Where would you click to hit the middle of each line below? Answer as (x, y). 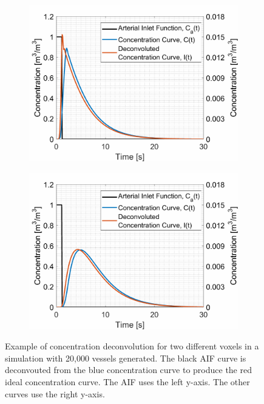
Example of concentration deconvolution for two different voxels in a (132, 346)
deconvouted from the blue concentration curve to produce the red (128, 370)
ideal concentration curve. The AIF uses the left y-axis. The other (127, 381)
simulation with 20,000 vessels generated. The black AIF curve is (126, 358)
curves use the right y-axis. (55, 393)
